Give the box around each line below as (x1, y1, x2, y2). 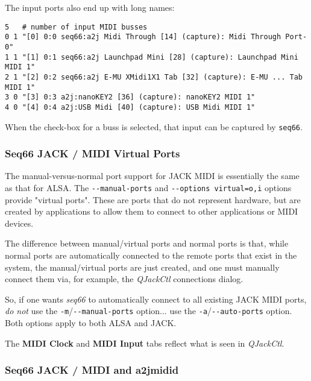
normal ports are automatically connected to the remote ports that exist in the (5, 249, 297, 261)
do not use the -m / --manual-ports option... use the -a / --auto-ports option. (5, 304, 292, 317)
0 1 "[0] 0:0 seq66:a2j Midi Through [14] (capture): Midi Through (5, 33, 281, 42)
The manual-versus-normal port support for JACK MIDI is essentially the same (5, 169, 300, 182)
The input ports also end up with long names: (5, 1, 175, 13)
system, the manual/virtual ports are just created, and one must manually (5, 260, 280, 273)
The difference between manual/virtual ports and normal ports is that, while (5, 237, 289, 250)
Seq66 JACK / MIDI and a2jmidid (5, 362, 179, 377)
